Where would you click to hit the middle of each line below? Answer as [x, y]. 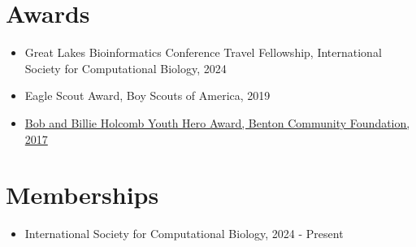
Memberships [82, 195]
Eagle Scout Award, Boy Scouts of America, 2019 [147, 95]
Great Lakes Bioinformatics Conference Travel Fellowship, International [203, 52]
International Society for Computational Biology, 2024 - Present [184, 234]
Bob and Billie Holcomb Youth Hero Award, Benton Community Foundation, [217, 122]
